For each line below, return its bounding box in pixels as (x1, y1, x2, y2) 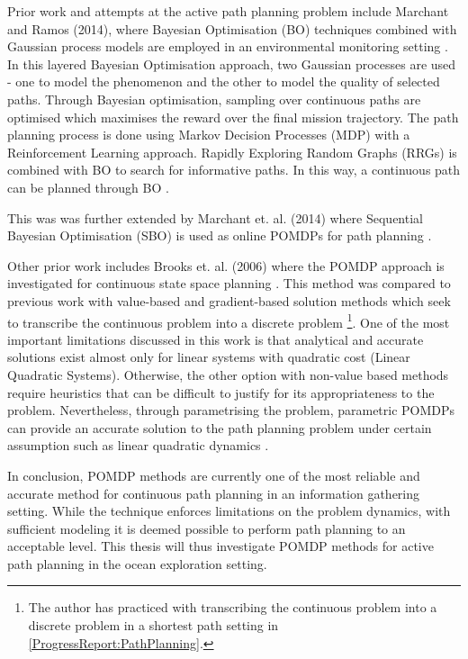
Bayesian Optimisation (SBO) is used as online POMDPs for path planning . (7, 226, 432, 245)
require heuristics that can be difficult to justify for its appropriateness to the (7, 383, 435, 402)
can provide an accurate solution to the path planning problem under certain (7, 418, 432, 437)
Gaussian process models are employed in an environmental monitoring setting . (7, 37, 448, 56)
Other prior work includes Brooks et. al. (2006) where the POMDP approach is (7, 256, 445, 275)
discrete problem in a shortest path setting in (28, 616, 279, 635)
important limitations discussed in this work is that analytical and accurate (7, 329, 424, 348)
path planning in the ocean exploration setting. (7, 554, 267, 573)
